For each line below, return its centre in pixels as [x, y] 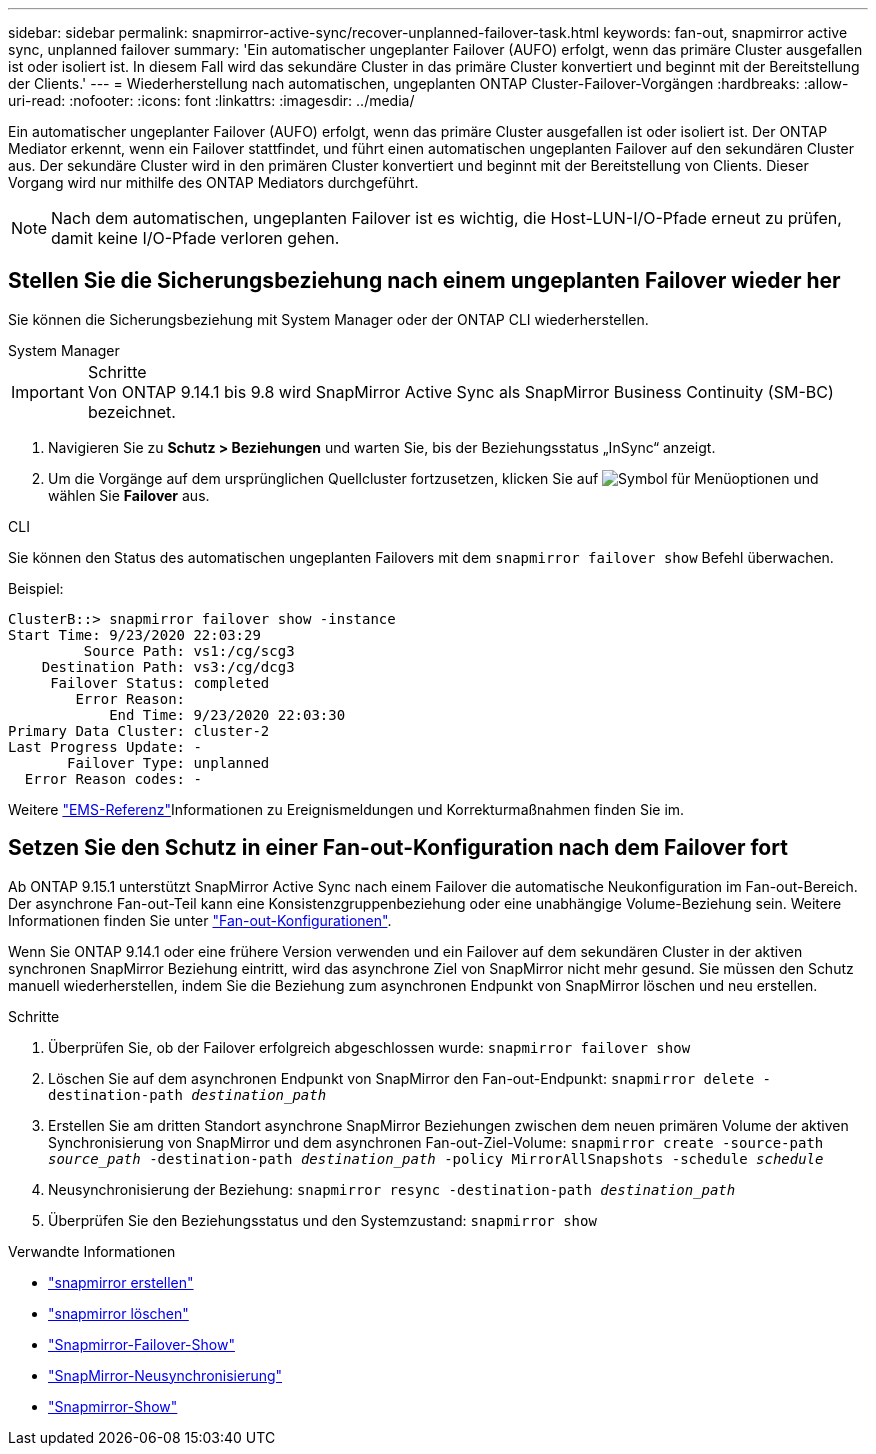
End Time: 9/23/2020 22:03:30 [227, 714]
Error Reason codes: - [113, 778]
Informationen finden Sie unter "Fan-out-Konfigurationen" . [200, 920]
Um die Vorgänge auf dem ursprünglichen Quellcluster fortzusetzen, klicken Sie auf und [433, 478]
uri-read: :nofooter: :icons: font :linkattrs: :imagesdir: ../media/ [211, 100]
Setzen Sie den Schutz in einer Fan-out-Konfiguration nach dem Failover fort [398, 848]
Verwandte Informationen [92, 1251]
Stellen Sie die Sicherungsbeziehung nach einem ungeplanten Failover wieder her [424, 281]
